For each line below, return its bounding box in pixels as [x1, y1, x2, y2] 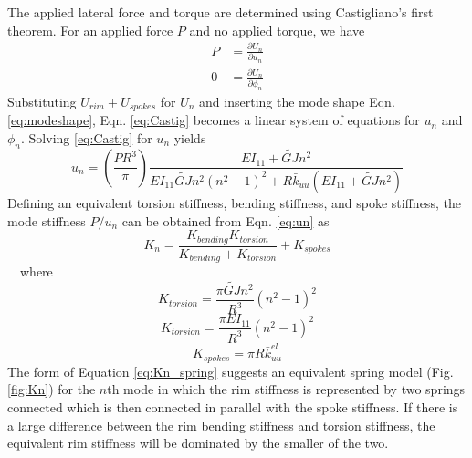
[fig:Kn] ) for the [7, 380, 96, 399]
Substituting [7, 91, 77, 110]
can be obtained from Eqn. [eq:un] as [121, 211, 330, 230]
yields [173, 128, 206, 147]
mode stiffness [7, 211, 86, 230]
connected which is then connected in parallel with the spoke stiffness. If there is [7, 398, 458, 417]
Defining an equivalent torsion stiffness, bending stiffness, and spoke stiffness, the [7, 193, 461, 212]
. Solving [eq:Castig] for [21, 128, 152, 147]
